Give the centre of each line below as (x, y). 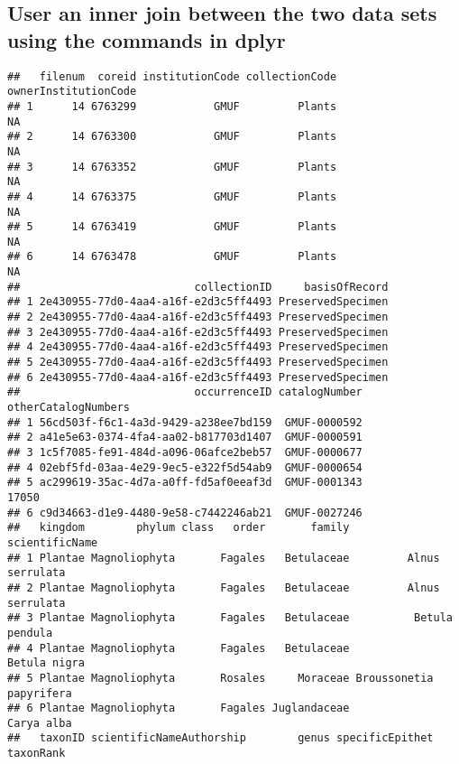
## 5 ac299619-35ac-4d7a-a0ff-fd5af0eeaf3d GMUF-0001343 (185, 483)
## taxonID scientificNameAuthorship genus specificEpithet (220, 738)
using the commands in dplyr (147, 39)
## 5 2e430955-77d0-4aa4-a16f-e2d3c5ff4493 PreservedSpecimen (198, 363)
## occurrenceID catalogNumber (185, 392)
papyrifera (40, 693)
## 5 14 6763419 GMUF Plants (172, 227)
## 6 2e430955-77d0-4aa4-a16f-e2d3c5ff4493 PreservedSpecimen (198, 377)
